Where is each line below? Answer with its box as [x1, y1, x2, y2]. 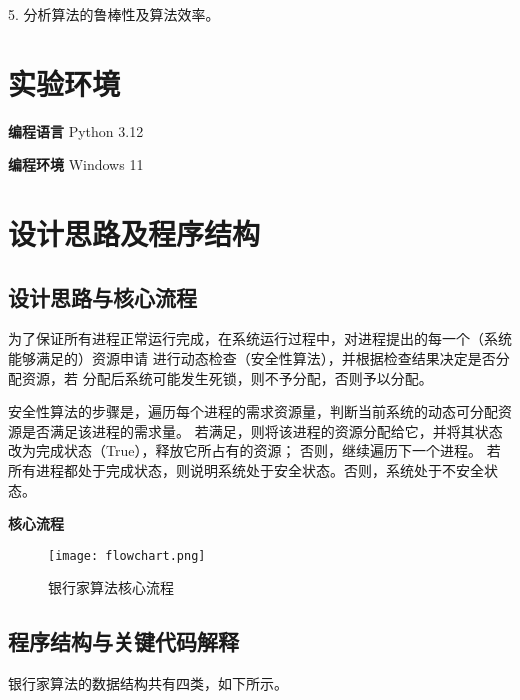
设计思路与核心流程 [8, 281, 197, 312]
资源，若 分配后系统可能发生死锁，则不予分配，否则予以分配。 [21, 367, 433, 388]
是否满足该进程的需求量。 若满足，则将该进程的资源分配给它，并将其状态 [21, 420, 503, 441]
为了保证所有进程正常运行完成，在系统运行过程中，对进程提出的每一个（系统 [8, 328, 512, 349]
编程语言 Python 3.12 [8, 120, 144, 141]
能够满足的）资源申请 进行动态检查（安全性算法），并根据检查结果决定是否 [8, 348, 496, 369]
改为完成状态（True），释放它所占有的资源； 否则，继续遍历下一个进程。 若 [8, 440, 501, 461]
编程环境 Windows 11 [8, 154, 144, 175]
